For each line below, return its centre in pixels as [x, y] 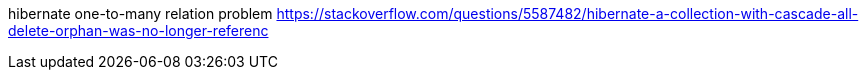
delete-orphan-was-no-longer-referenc [138, 30]
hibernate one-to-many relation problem [140, 13]
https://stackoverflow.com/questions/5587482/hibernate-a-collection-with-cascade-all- [567, 13]
